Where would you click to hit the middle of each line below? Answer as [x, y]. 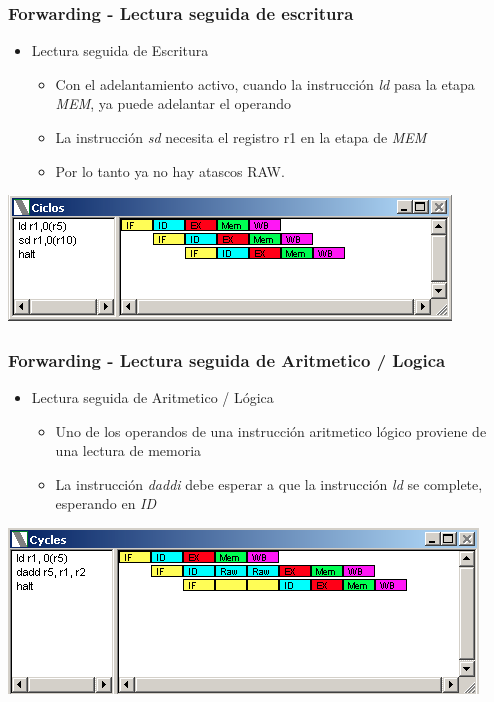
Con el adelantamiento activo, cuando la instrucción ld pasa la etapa [265, 83]
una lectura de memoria [128, 450]
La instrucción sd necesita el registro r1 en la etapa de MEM [241, 137]
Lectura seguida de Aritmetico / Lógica [152, 397]
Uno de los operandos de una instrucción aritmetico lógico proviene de [271, 430]
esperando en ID [106, 503]
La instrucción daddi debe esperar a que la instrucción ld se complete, [269, 483]
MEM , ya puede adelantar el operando [173, 103]
